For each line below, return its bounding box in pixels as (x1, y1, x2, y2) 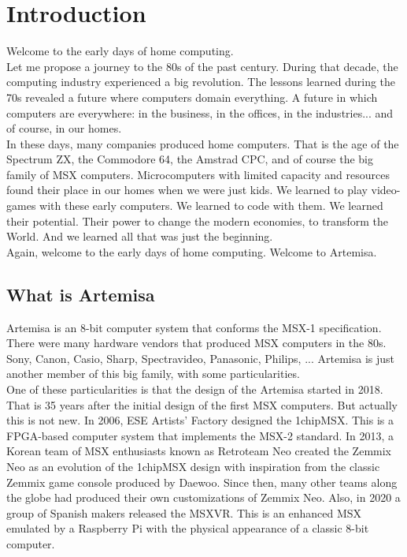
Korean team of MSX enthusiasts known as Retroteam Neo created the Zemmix (6, 443, 391, 459)
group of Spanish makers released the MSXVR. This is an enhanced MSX (6, 504, 362, 521)
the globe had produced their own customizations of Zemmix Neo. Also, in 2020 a (6, 489, 401, 506)
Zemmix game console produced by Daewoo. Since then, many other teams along (6, 473, 398, 490)
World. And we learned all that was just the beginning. (6, 228, 273, 245)
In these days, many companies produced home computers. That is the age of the (6, 135, 399, 151)
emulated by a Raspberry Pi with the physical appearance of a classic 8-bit (6, 520, 369, 536)
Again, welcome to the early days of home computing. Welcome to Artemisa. (6, 243, 377, 260)
